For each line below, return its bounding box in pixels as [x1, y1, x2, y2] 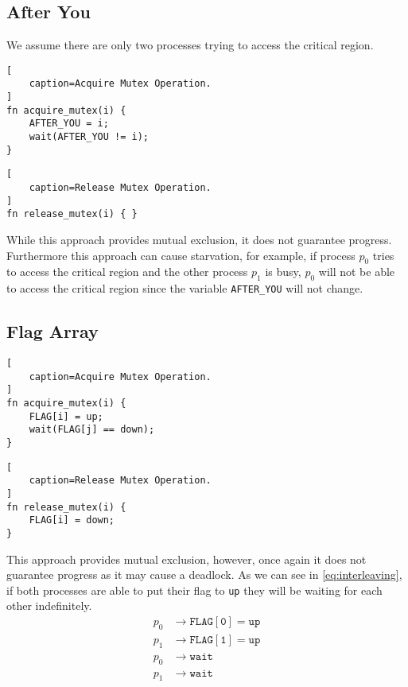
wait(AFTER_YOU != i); [29, 131, 149, 143]
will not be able [318, 263, 395, 280]
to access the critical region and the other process [6, 263, 248, 280]
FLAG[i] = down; [29, 514, 115, 526]
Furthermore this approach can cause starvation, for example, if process [6, 246, 356, 263]
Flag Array [6, 319, 99, 343]
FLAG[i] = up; [29, 410, 103, 422]
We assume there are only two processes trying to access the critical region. [6, 37, 374, 53]
